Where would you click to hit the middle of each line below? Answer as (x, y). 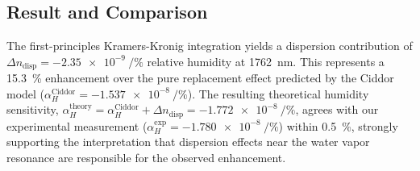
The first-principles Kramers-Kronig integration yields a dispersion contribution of (210, 46)
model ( (26, 93)
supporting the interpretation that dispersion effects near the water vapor (188, 142)
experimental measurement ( (77, 125)
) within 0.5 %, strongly (338, 125)
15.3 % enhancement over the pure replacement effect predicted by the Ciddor (200, 78)
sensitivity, (33, 109)
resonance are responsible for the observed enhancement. (146, 158)
